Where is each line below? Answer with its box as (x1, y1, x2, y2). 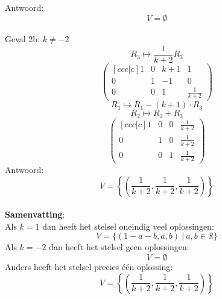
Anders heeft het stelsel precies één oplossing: (5, 260, 173, 272)
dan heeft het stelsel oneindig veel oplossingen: (42, 219, 214, 232)
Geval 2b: (5, 33, 40, 45)
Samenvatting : (5, 208, 65, 221)
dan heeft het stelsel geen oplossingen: (49, 241, 189, 253)
